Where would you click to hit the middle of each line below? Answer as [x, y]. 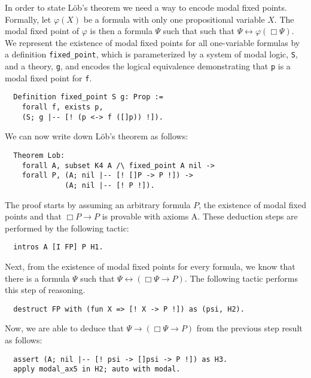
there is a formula [37, 278]
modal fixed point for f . [48, 77]
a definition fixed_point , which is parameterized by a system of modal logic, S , [151, 54]
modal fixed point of [42, 31]
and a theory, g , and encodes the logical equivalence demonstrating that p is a [148, 66]
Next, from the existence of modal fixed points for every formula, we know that [150, 266]
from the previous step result [249, 328]
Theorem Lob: [39, 155]
